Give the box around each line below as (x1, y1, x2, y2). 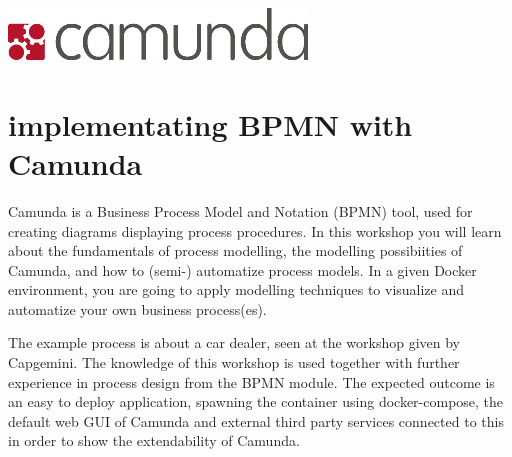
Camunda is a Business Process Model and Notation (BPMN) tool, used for (8, 200, 473, 221)
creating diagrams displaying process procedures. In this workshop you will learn (8, 220, 502, 241)
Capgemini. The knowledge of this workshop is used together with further (8, 352, 460, 373)
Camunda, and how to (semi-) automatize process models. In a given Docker (8, 259, 477, 280)
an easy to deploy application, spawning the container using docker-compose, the (8, 391, 504, 412)
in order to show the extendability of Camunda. (8, 430, 300, 451)
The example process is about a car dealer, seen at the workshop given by (8, 332, 460, 353)
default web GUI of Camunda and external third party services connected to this (8, 410, 504, 431)
